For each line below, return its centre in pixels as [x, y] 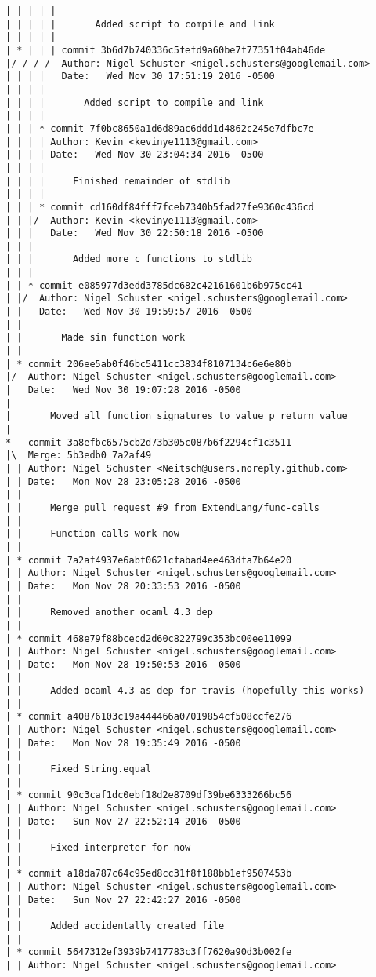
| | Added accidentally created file [115, 926]
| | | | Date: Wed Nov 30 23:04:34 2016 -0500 [135, 155]
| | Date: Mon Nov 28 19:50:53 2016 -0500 [123, 664]
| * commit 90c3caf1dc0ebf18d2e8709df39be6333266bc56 [149, 795]
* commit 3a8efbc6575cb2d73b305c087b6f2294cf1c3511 [149, 442]
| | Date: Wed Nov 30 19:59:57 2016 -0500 [129, 312]
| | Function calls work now [92, 534]
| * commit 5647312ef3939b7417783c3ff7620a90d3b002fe [149, 952]
